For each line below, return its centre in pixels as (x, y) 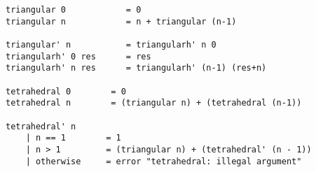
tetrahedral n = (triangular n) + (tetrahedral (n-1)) (154, 103)
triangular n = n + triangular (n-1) (121, 21)
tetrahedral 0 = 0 (66, 91)
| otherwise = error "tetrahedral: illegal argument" (164, 161)
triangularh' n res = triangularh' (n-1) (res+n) (136, 68)
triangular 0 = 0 (74, 10)
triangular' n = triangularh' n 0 (111, 44)
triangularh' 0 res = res (78, 56)
